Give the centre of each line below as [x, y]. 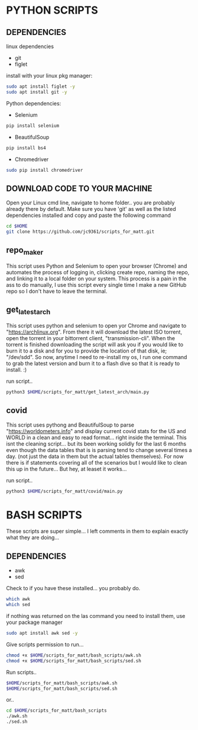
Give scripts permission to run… [45, 644]
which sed [18, 605]
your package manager [35, 622]
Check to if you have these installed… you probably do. [73, 588]
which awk [18, 599]
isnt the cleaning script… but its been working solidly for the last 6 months [96, 444]
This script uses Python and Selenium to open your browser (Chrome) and [97, 266]
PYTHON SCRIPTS [52, 10]
